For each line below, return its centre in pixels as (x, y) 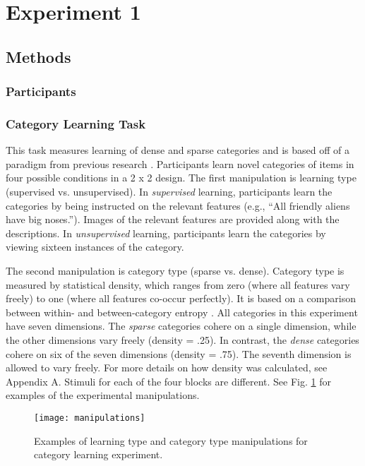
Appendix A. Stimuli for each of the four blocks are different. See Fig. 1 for (168, 381)
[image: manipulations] (90, 418)
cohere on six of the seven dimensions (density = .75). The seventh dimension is (179, 353)
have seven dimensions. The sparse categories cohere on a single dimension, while (181, 326)
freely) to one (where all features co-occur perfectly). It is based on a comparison (181, 298)
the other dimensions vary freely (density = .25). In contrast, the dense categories (182, 339)
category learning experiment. (98, 454)
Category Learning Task (76, 123)
